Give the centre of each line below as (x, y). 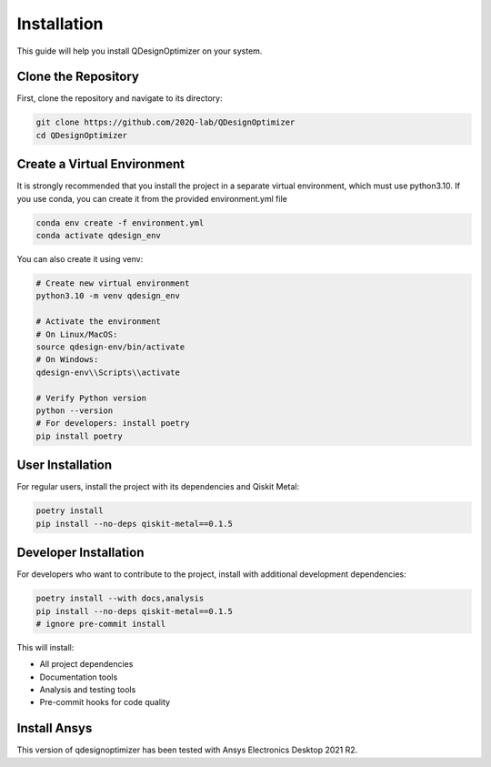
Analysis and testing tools (88, 690)
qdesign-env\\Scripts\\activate (108, 372)
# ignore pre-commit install (101, 624)
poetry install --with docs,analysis (120, 599)
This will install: (45, 647)
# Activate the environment (98, 322)
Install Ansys (55, 728)
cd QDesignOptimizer (81, 135)
